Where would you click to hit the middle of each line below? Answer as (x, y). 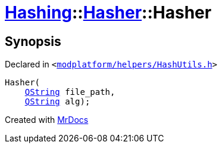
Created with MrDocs (47, 120)
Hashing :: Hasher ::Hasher (108, 13)
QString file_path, (70, 92)
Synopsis (33, 41)
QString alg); (57, 102)
